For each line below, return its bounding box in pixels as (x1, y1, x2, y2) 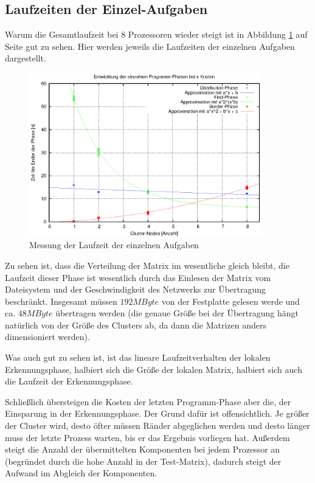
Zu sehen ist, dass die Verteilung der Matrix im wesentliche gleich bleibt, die (5, 259, 289, 271)
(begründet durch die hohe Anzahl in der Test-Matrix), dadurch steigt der (5, 454, 282, 467)
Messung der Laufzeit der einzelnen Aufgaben (29, 238, 199, 251)
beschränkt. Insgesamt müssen (5, 294, 117, 307)
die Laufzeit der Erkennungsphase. (5, 375, 133, 387)
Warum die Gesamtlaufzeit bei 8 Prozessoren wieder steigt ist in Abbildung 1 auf (5, 28, 308, 41)
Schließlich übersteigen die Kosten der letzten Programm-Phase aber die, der (5, 395, 291, 408)
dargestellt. (5, 52, 46, 64)
